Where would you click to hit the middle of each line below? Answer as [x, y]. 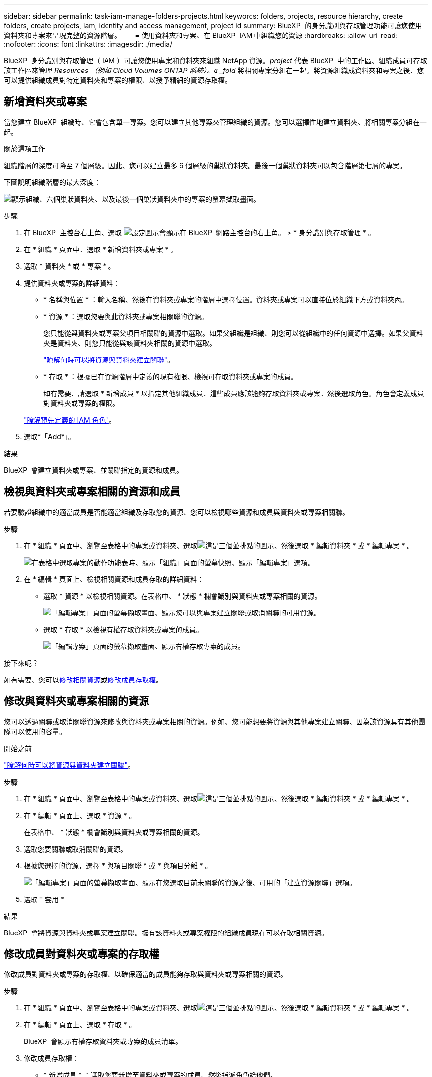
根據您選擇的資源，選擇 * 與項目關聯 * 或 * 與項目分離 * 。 [118, 865]
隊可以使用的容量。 [35, 731]
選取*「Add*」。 [49, 436]
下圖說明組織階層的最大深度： [52, 182]
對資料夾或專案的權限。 [81, 403]
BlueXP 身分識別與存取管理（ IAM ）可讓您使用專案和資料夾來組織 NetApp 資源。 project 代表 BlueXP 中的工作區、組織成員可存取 [216, 60]
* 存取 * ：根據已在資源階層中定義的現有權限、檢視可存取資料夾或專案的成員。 [171, 376]
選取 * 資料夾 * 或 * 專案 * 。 [70, 266]
